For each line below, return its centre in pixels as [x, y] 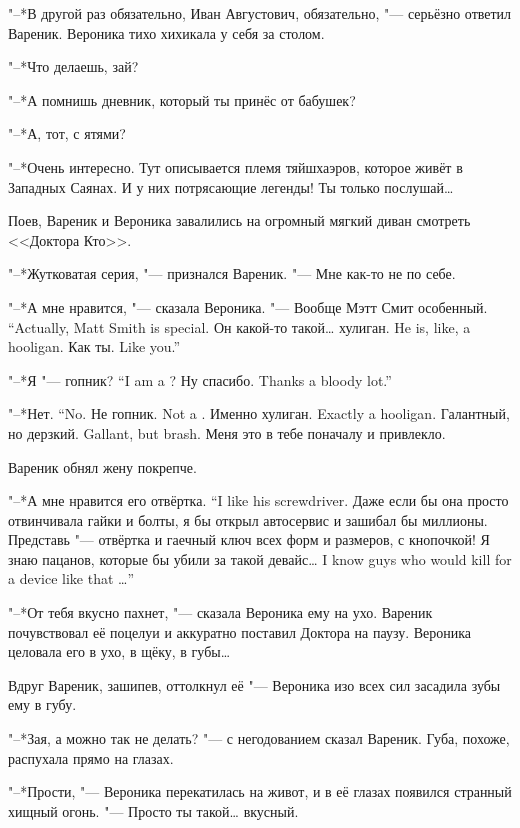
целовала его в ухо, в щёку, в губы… [119, 651]
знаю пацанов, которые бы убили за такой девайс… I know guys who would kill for [260, 558]
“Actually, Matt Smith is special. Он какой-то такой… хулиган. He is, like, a [239, 326]
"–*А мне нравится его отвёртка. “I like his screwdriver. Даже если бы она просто [258, 500]
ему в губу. [42, 704]
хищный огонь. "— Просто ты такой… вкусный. [153, 810]
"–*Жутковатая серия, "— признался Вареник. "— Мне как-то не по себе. [232, 273]
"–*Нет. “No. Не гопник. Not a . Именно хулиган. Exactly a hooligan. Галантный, [259, 413]
